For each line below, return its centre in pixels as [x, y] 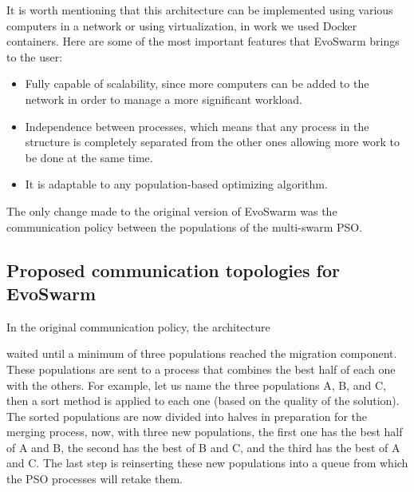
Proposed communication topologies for [173, 270]
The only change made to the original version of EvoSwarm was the [172, 210]
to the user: [35, 56]
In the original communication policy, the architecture [138, 326]
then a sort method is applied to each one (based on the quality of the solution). [203, 401]
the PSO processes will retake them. [95, 479]
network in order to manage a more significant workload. [164, 99]
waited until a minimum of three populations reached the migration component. [202, 353]
